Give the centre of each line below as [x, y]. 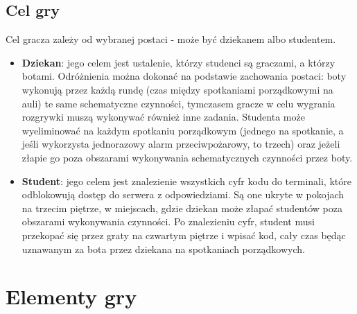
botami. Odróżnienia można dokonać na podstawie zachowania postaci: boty [184, 76]
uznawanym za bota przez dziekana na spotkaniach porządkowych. [163, 248]
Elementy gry [71, 296]
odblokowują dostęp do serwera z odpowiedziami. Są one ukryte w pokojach [183, 194]
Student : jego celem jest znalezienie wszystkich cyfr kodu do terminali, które [186, 181]
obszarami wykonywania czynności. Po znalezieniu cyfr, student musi [168, 221]
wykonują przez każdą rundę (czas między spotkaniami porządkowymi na [177, 89]
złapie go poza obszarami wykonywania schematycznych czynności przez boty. [187, 157]
